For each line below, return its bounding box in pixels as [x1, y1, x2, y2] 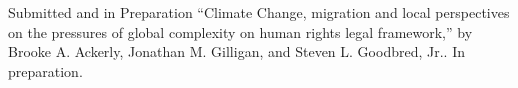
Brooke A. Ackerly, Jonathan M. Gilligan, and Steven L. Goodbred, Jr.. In [8, 41, 465, 62]
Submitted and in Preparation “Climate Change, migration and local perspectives [8, 2, 510, 22]
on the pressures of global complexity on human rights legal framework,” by [8, 21, 473, 42]
